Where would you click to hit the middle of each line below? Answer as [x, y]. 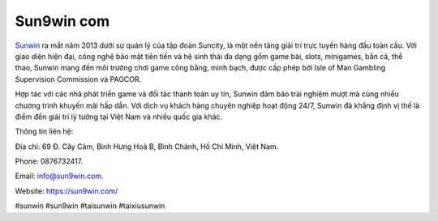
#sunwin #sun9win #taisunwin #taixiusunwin [90, 206]
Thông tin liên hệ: [44, 132]
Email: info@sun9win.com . [60, 176]
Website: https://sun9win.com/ [67, 191]
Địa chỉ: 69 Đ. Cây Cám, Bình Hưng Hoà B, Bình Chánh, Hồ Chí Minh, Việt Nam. [147, 147]
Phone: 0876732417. [49, 161]
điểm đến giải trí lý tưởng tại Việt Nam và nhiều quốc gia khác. [119, 117]
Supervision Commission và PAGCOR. [78, 79]
